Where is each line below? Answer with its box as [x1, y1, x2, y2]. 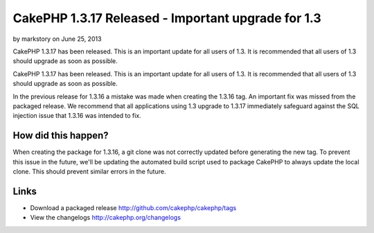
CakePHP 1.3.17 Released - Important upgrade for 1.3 [12, 10, 321, 26]
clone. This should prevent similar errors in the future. [12, 167, 166, 175]
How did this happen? [12, 130, 109, 141]
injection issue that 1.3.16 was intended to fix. [12, 112, 141, 120]
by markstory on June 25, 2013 [12, 35, 102, 43]
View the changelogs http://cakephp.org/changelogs [30, 214, 181, 222]
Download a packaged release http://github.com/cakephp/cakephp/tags [30, 203, 237, 212]
